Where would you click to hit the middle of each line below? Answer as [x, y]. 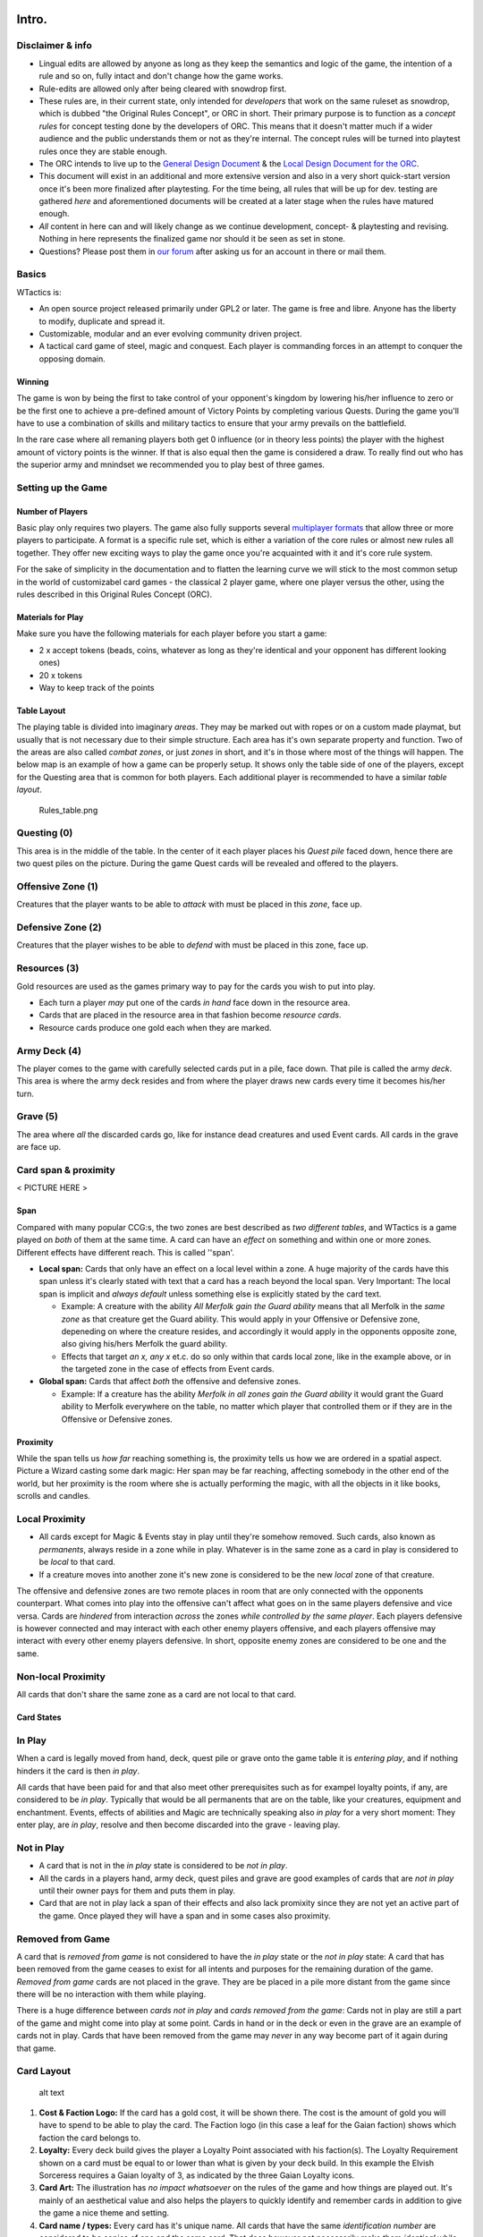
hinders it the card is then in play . [78, 1771]
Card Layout [44, 2071]
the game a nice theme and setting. [104, 2213]
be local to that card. [77, 1562]
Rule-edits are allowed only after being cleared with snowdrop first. [163, 89]
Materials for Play [50, 617]
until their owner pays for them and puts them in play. [137, 1891]
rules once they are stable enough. [103, 151]
